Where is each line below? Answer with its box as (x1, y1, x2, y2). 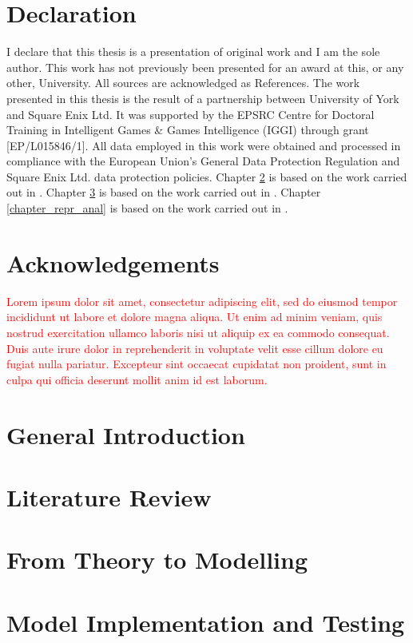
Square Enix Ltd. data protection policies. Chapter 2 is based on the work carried (6, 168, 407, 185)
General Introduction (6, 418, 245, 450)
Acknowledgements (6, 246, 220, 279)
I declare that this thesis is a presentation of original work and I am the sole (6, 43, 380, 60)
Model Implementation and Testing (6, 605, 405, 638)
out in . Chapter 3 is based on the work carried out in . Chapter (6, 184, 321, 200)
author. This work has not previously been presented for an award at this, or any (6, 58, 404, 75)
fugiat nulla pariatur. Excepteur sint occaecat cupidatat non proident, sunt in (6, 355, 387, 372)
